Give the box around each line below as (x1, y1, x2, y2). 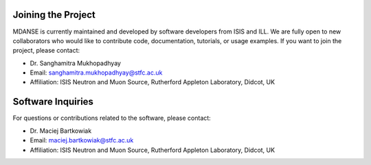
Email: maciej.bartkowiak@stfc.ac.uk (30, 136, 134, 144)
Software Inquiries (12, 96, 94, 107)
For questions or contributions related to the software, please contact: (12, 114, 211, 123)
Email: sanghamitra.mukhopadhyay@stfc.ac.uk (30, 68, 163, 77)
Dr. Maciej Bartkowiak (30, 127, 92, 135)
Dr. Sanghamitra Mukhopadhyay (30, 59, 122, 67)
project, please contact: (12, 47, 80, 55)
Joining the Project (12, 9, 95, 21)
